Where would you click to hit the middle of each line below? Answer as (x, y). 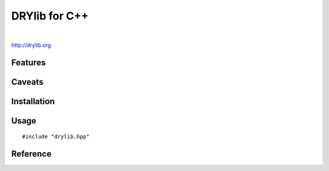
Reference (31, 154)
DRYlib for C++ (50, 16)
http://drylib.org (31, 45)
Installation (33, 101)
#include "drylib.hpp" (56, 137)
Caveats (27, 82)
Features (28, 62)
